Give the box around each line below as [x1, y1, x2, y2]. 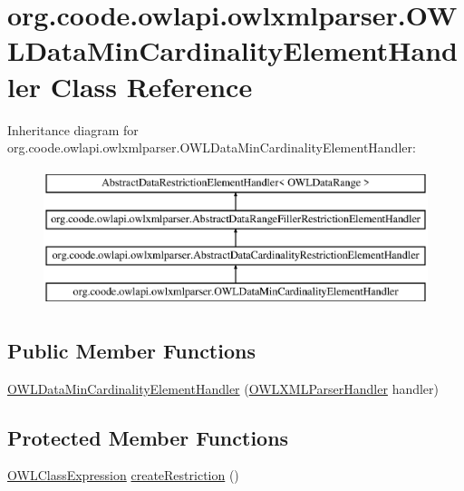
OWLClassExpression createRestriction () [7, 466, 239, 485]
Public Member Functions [7, 336, 256, 364]
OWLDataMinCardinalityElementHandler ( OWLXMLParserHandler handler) [7, 378, 440, 398]
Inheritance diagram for [7, 120, 139, 139]
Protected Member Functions [7, 423, 289, 451]
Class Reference [50, 67, 253, 104]
